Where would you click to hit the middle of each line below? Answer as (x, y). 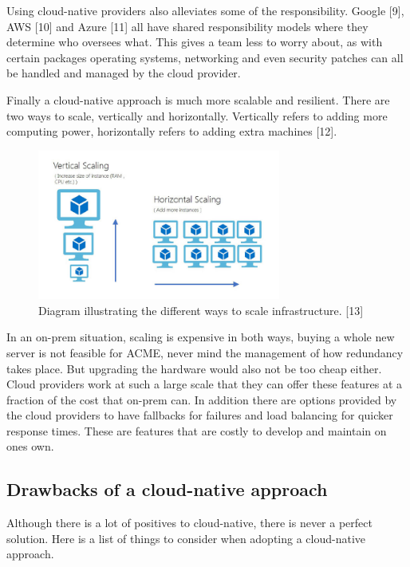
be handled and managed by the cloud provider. (124, 73)
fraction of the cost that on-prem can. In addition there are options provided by (202, 399)
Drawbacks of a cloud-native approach (167, 489)
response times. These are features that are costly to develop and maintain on (197, 430)
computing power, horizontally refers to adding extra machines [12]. (172, 131)
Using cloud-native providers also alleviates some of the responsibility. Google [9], (205, 10)
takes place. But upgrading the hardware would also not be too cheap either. (194, 368)
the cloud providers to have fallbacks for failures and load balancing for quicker (200, 415)
